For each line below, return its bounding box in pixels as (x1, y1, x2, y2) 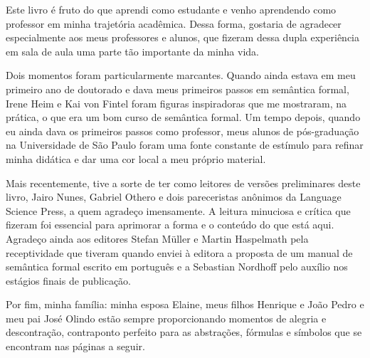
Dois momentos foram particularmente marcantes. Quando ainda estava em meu (6, 68, 356, 83)
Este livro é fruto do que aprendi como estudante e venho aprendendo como (6, 2, 337, 16)
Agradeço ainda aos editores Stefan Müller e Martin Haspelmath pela (6, 231, 309, 246)
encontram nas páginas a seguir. (6, 339, 145, 354)
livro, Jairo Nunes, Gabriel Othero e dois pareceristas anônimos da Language (6, 189, 342, 204)
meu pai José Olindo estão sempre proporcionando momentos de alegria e (6, 310, 327, 325)
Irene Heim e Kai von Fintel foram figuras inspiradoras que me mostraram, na (6, 95, 347, 110)
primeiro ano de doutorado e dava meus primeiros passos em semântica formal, (6, 81, 349, 96)
